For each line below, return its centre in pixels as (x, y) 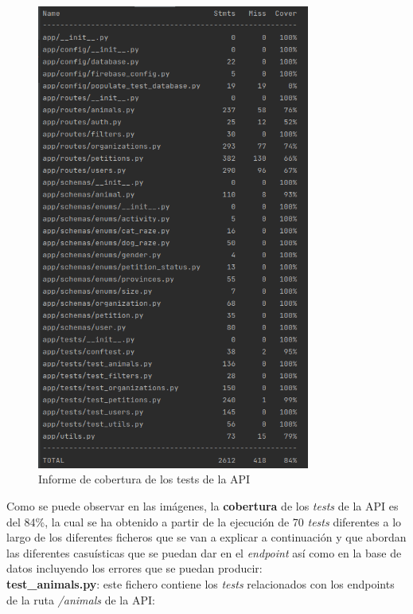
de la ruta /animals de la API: (81, 599)
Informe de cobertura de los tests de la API (144, 479)
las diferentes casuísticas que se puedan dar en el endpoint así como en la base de (204, 552)
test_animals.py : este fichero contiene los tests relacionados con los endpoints (201, 583)
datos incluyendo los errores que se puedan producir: (134, 568)
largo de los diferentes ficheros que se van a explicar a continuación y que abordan (206, 537)
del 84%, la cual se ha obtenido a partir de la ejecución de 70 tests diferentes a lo (204, 521)
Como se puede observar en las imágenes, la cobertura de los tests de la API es (203, 505)
